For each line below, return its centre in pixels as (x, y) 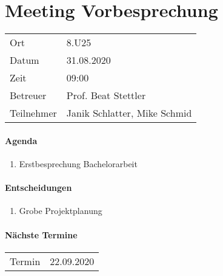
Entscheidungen (38, 188)
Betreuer (28, 95)
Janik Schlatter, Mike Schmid (129, 113)
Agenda (21, 140)
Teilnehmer (33, 113)
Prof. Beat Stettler (106, 95)
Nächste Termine (41, 234)
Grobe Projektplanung (61, 211)
